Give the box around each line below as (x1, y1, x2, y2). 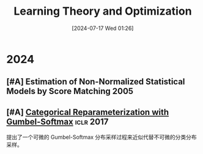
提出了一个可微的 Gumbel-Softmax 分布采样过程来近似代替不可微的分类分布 (6, 133, 197, 141)
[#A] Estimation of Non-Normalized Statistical (6, 76, 185, 87)
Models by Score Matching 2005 (6, 86, 133, 97)
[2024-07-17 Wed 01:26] (72, 24, 134, 32)
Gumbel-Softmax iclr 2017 (6, 116, 109, 127)
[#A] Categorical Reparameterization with (6, 107, 169, 117)
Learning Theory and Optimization (13, 4, 192, 18)
